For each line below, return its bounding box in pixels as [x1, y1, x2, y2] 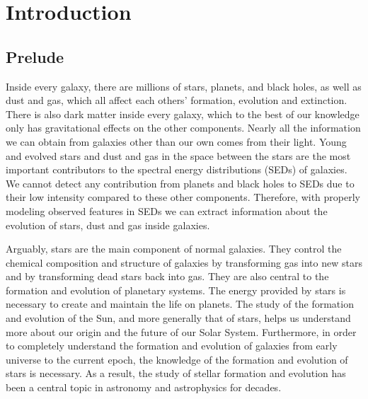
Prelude [6, 45, 64, 67]
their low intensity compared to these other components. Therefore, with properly [6, 190, 361, 204]
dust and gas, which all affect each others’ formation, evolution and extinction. [6, 93, 347, 108]
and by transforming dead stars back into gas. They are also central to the [6, 269, 329, 284]
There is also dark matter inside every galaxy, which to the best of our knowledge [6, 106, 360, 121]
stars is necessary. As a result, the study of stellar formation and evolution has [6, 366, 346, 381]
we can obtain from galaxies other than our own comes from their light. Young [6, 134, 347, 149]
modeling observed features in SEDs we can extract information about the [6, 203, 328, 218]
